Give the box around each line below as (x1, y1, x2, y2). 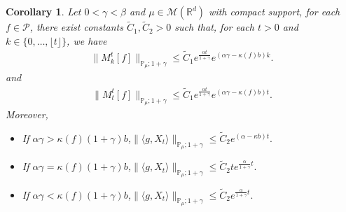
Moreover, (6, 106, 48, 121)
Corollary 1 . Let (6, 4, 81, 18)
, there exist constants (29, 20, 123, 34)
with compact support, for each (209, 4, 340, 18)
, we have (67, 33, 107, 48)
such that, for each (174, 20, 254, 34)
